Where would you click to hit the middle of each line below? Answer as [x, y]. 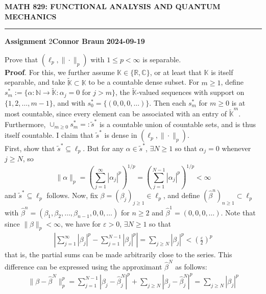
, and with [69, 102]
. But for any [103, 148]
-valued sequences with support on [190, 92]
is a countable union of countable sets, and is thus [177, 124]
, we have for [81, 223]
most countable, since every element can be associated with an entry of [116, 114]
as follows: [191, 266]
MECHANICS [31, 16]
